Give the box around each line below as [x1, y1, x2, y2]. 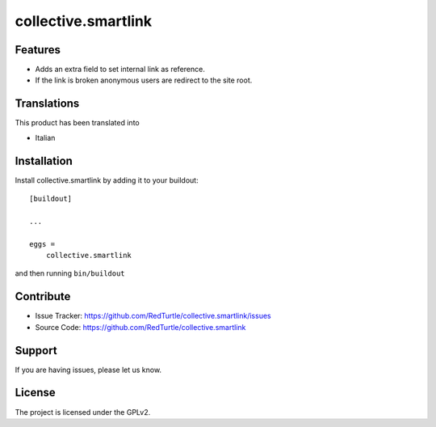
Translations [15, 97, 80, 111]
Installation [15, 154, 73, 167]
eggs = [29, 239, 56, 248]
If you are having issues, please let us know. [15, 365, 161, 374]
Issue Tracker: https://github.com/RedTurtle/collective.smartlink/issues [35, 311, 271, 321]
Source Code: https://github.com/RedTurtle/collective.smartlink [35, 322, 246, 332]
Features [15, 43, 61, 57]
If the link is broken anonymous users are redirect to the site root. [35, 75, 253, 85]
